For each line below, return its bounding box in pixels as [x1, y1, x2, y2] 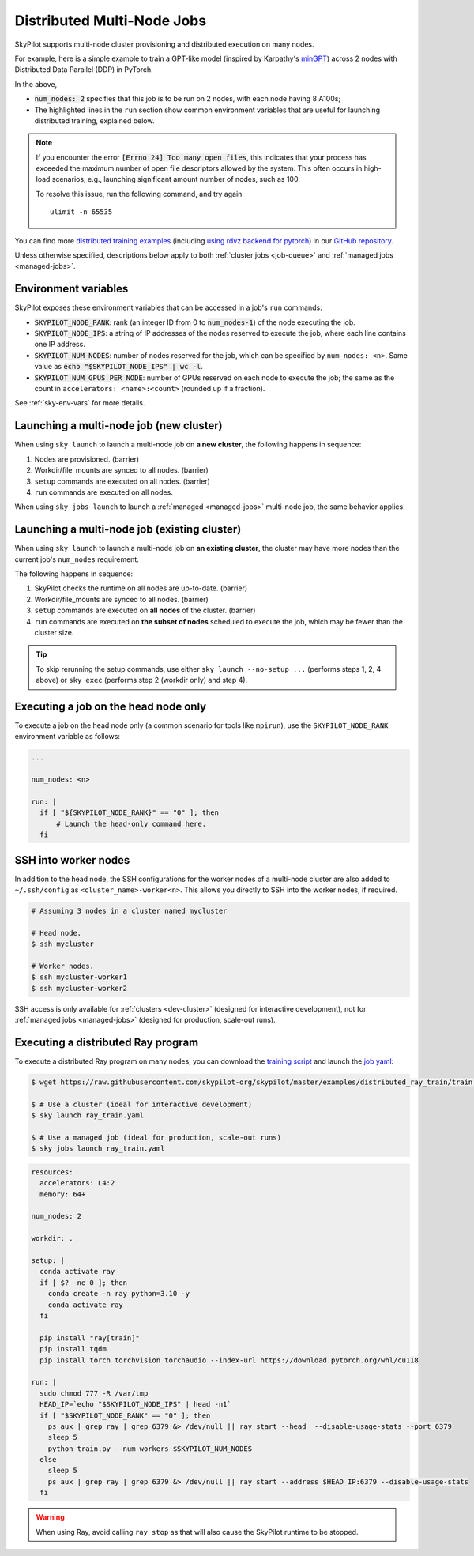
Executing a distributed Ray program [14, 1035, 199, 1049]
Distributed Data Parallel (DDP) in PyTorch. [14, 65, 153, 74]
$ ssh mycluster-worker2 [31, 984, 128, 993]
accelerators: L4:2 [39, 1178, 115, 1188]
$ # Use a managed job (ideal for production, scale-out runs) [31, 1132, 282, 1142]
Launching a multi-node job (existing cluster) [14, 522, 242, 537]
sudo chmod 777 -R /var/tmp [39, 1388, 149, 1398]
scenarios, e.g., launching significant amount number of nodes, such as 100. [51, 175, 300, 184]
